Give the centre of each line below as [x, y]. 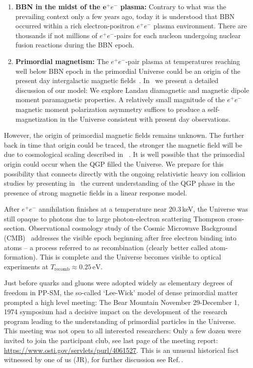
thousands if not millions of [56, 35]
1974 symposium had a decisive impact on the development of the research [116, 312]
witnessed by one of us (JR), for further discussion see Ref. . [94, 359]
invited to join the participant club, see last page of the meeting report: [111, 340]
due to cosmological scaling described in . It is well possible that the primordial [124, 154]
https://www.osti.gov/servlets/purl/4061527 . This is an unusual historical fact [121, 350]
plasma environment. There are [200, 26]
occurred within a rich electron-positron [75, 26]
